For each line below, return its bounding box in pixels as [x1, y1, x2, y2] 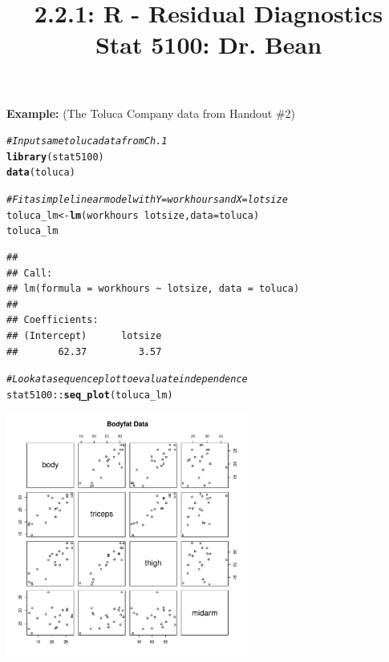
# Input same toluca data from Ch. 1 [6, 135, 168, 147]
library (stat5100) [6, 151, 104, 163]
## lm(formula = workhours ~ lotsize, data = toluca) [6, 283, 300, 295]
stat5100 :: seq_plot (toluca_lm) [6, 389, 173, 401]
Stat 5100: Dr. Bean [95, 28, 322, 61]
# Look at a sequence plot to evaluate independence [6, 373, 248, 385]
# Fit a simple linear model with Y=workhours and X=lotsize [6, 194, 288, 206]
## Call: [6, 267, 53, 279]
